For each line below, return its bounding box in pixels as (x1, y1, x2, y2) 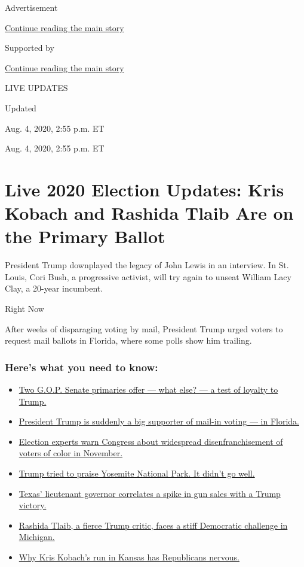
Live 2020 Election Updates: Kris (5, 177, 284, 201)
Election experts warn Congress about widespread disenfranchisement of (19, 435, 283, 447)
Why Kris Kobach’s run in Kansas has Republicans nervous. (19, 550, 239, 563)
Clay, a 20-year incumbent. (5, 282, 103, 295)
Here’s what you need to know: (5, 359, 158, 374)
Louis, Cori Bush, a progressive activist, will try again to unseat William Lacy (5, 270, 291, 283)
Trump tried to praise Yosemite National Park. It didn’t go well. (19, 467, 255, 479)
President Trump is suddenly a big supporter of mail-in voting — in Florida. (19, 415, 299, 427)
